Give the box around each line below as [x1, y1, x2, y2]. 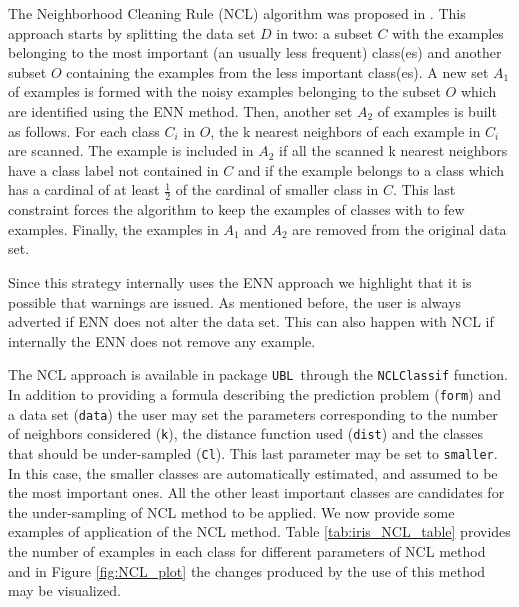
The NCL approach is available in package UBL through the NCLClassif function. [8, 364, 508, 385]
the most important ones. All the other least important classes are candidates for [8, 482, 505, 503]
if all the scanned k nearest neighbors [279, 140, 508, 161]
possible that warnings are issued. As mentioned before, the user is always [8, 291, 462, 312]
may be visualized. [8, 580, 121, 601]
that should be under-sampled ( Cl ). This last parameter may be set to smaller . [8, 442, 498, 463]
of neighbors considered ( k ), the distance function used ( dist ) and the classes [8, 423, 484, 444]
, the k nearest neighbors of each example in [210, 120, 481, 141]
